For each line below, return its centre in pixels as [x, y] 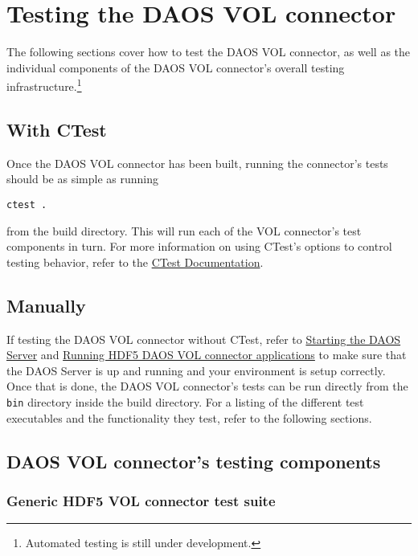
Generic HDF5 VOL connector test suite [141, 500]
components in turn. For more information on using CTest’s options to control [199, 246]
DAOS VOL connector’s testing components [194, 461]
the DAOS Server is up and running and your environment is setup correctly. [196, 370]
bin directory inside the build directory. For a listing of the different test [185, 401]
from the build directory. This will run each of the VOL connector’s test [184, 230]
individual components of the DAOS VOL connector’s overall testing [176, 67]
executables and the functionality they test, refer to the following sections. [189, 417]
